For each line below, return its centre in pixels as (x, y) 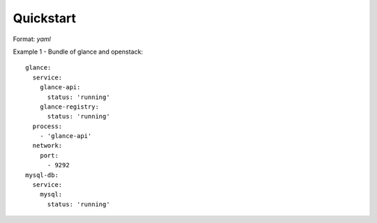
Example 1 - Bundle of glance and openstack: (78, 52)
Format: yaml (32, 39)
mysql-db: (42, 175)
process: (47, 126)
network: (47, 146)
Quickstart (45, 18)
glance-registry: (69, 107)
